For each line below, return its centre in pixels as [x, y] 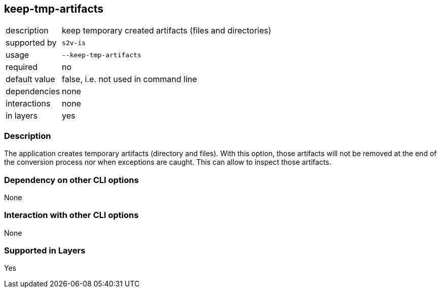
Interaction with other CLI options [71, 215]
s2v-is [74, 43]
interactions [28, 104]
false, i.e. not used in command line [130, 79]
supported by [31, 43]
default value [30, 79]
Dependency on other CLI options [71, 180]
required [22, 67]
